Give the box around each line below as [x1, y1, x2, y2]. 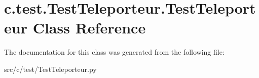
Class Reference [32, 17, 146, 38]
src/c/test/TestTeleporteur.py [4, 63, 97, 74]
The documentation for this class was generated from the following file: [4, 47, 225, 57]
